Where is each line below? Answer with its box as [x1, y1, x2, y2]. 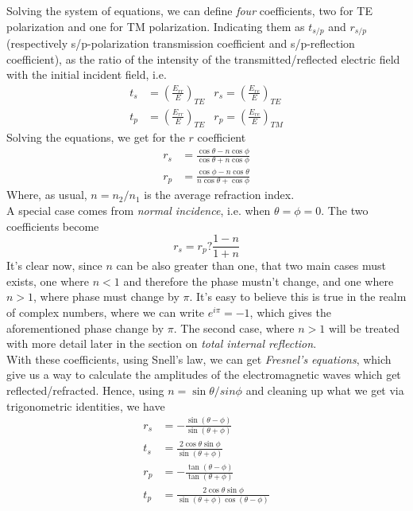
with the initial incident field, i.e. [6, 66, 167, 83]
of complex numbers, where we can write [6, 304, 205, 321]
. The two [321, 202, 369, 219]
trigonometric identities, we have [6, 397, 165, 414]
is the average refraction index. [144, 186, 295, 203]
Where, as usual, [6, 186, 87, 203]
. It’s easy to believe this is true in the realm [189, 288, 407, 305]
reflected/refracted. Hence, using [6, 382, 164, 399]
